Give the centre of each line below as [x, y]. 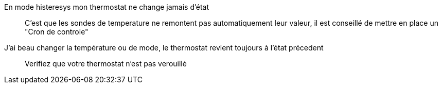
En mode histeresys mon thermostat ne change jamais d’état [107, 7]
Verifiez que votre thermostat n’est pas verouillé [106, 64]
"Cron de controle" [57, 32]
